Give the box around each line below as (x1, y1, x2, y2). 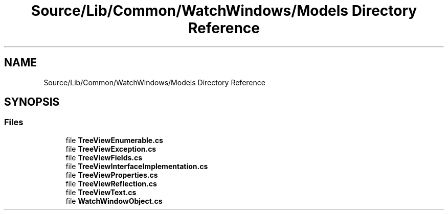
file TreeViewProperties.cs (65, 170, 158, 179)
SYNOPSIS (4, 96, 60, 109)
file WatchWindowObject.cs (65, 196, 163, 205)
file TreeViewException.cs (65, 144, 156, 153)
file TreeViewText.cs (65, 187, 137, 197)
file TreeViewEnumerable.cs (65, 135, 163, 145)
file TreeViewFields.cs (65, 153, 143, 162)
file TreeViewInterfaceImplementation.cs (65, 161, 208, 171)
